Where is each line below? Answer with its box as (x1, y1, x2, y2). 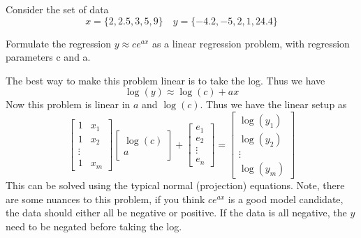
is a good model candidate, (228, 191, 344, 206)
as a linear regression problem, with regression (152, 36, 350, 50)
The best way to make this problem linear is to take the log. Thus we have (6, 73, 325, 87)
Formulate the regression (6, 36, 111, 50)
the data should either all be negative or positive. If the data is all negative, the (6, 205, 347, 220)
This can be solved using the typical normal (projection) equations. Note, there (6, 178, 345, 193)
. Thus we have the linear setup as (200, 97, 347, 112)
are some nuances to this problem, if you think (6, 191, 205, 206)
